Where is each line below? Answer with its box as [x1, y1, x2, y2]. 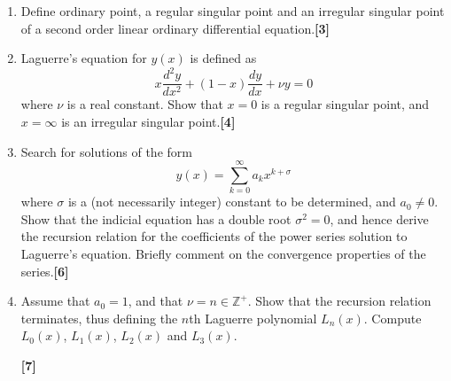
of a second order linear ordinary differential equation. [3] [20, 19, 330, 37]
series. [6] [20, 261, 69, 280]
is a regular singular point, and [260, 95, 430, 113]
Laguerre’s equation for [20, 49, 147, 67]
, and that [128, 292, 183, 310]
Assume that [20, 292, 90, 310]
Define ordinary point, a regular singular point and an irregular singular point [20, 2, 445, 19]
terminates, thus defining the [20, 308, 178, 327]
